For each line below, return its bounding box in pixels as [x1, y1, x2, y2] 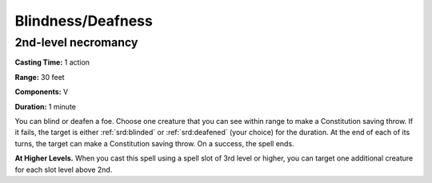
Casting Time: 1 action [14, 58, 90, 67]
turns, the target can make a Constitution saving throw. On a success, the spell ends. [14, 138, 295, 148]
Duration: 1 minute [14, 101, 76, 111]
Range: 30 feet [14, 72, 65, 82]
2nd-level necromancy [14, 35, 138, 50]
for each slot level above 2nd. [14, 165, 113, 174]
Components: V [14, 87, 69, 97]
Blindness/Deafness [14, 12, 154, 30]
